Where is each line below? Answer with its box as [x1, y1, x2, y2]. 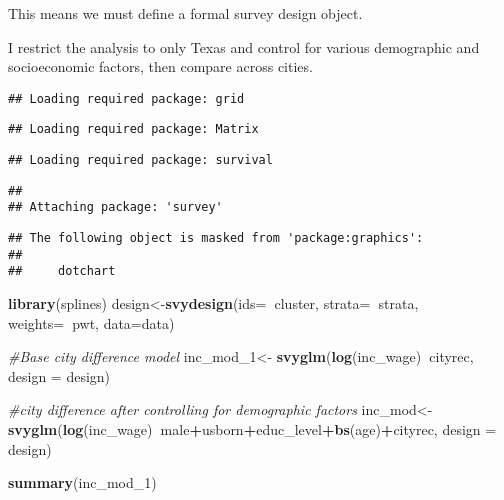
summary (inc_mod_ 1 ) [8, 472, 157, 493]
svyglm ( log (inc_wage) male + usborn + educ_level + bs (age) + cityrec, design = [8, 419, 497, 439]
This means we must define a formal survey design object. [8, 3, 363, 23]
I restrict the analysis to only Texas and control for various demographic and [8, 36, 480, 57]
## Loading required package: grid [8, 91, 245, 106]
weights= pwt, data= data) [8, 312, 175, 333]
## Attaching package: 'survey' [8, 200, 223, 215]
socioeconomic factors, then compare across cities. [8, 56, 313, 77]
